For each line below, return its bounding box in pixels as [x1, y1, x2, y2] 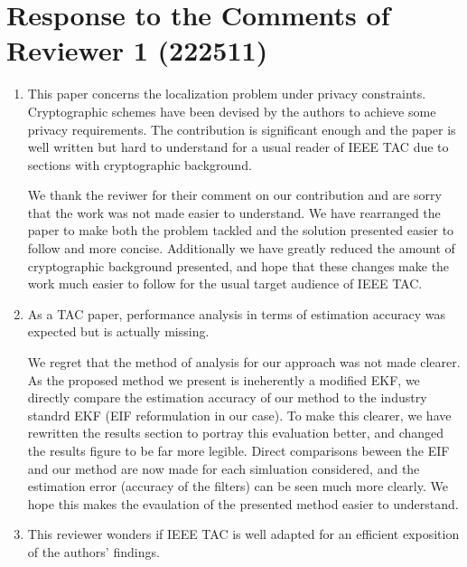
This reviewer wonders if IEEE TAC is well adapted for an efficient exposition [27, 524, 460, 543]
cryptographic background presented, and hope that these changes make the [27, 256, 450, 275]
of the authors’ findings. [27, 542, 160, 561]
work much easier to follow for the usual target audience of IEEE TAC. [27, 274, 423, 293]
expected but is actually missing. [27, 322, 210, 341]
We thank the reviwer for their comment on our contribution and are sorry [27, 185, 442, 204]
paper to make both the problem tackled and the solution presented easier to [27, 221, 454, 240]
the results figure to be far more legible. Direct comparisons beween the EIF [27, 441, 450, 459]
